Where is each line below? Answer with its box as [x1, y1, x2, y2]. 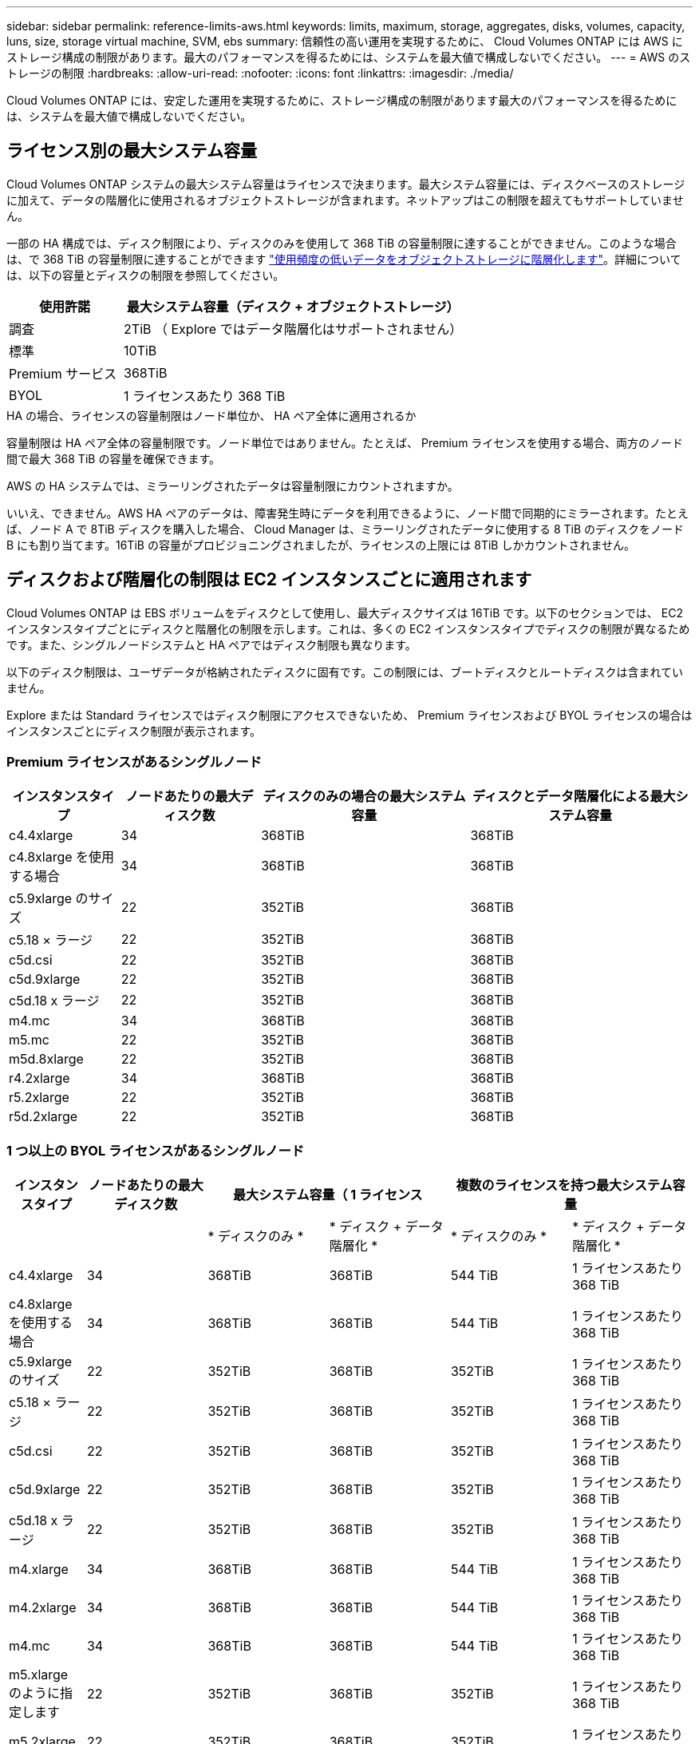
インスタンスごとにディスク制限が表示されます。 [6, 723, 262, 738]
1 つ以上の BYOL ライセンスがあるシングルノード [6, 1142, 305, 1159]
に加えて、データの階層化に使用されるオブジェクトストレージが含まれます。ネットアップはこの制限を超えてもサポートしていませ [6, 192, 684, 207]
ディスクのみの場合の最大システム [263, 788, 466, 805]
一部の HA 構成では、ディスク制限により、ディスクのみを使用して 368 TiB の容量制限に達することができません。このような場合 [6, 236, 677, 250]
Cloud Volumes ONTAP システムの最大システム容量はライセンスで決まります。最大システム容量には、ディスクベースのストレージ [6, 176, 685, 191]
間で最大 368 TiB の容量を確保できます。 [6, 451, 220, 466]
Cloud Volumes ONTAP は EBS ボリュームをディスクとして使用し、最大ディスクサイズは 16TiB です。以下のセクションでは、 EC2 [6, 605, 683, 620]
